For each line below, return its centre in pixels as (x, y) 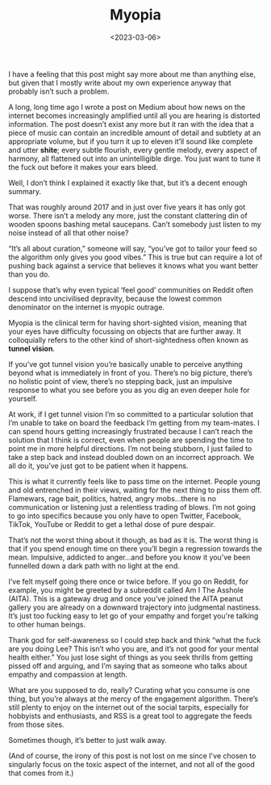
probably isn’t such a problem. (59, 91)
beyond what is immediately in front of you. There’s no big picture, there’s (130, 373)
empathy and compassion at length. (68, 674)
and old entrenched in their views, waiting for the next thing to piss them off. (135, 490)
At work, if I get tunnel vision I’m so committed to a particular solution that (131, 414)
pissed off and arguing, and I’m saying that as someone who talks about (128, 665)
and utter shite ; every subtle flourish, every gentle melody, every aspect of (133, 150)
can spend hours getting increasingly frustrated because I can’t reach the (131, 431)
